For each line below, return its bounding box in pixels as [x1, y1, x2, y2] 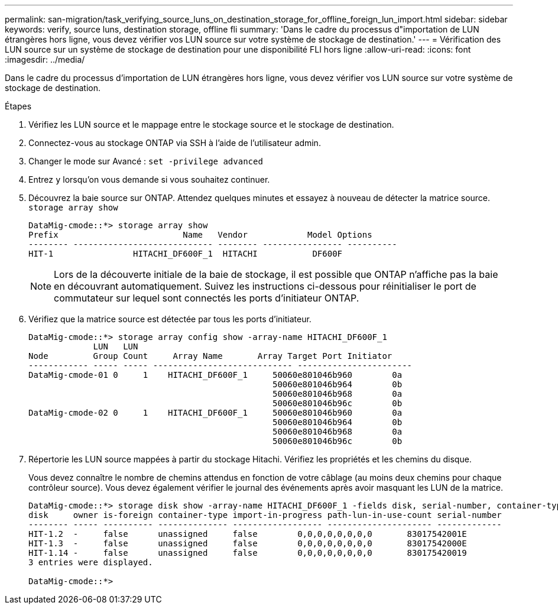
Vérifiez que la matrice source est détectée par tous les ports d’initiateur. [28, 314, 312, 324]
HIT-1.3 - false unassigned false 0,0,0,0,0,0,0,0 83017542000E [28, 539, 467, 548]
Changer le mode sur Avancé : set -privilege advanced [28, 156, 263, 166]
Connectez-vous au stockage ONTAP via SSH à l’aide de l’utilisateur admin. [28, 138, 321, 148]
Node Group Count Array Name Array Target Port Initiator [28, 351, 392, 361]
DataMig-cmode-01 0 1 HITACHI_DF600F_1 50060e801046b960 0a [28, 370, 403, 380]
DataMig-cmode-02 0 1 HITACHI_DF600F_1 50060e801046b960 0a [28, 408, 403, 417]
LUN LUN [93, 342, 138, 351]
